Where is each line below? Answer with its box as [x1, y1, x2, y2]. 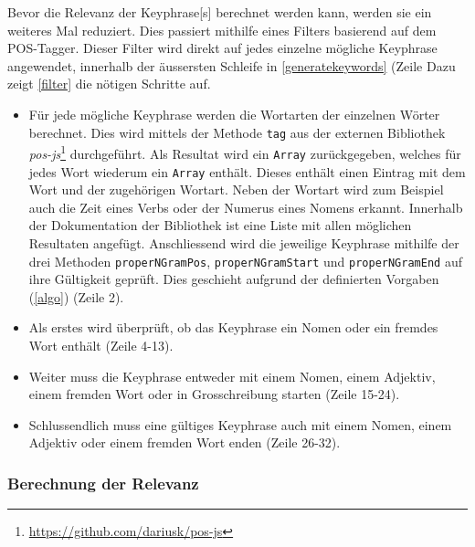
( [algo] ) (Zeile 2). [28, 287, 124, 306]
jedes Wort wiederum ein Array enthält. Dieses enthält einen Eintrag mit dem [28, 162, 466, 181]
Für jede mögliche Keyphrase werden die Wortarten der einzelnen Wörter [28, 104, 440, 123]
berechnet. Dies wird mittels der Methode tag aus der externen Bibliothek [28, 122, 446, 142]
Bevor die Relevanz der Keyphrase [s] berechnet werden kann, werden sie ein [7, 3, 432, 21]
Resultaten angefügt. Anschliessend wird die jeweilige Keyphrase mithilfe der [28, 233, 459, 252]
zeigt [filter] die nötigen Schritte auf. [7, 74, 211, 93]
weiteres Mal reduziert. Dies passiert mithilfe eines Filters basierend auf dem [7, 20, 437, 39]
